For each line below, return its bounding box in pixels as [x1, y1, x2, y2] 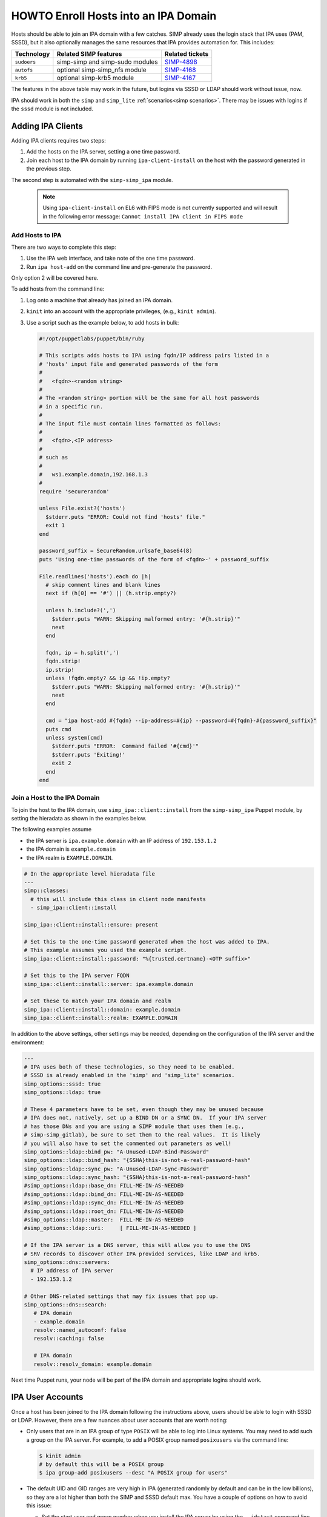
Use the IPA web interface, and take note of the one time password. [26, 255, 195, 262]
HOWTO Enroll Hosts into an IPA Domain [11, 9, 217, 22]
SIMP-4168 [164, 66, 196, 74]
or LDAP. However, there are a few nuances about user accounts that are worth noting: [11, 1416, 228, 1424]
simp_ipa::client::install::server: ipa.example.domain [24, 981, 194, 987]
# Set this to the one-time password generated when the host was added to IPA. [24, 938, 270, 945]
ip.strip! [45, 666, 75, 673]
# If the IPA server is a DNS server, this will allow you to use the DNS [24, 1242, 251, 1249]
